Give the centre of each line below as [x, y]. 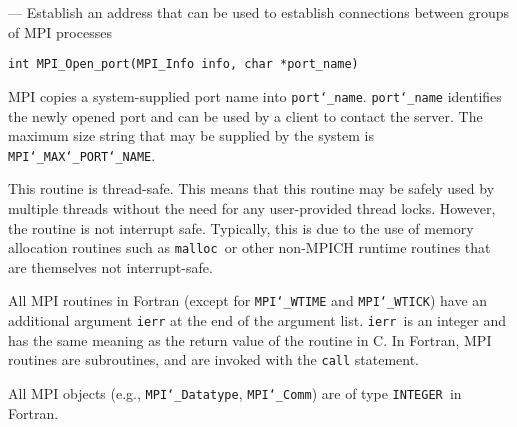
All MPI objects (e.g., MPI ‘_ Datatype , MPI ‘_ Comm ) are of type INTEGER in [235, 392]
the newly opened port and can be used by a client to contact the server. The [245, 115]
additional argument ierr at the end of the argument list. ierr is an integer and [257, 320]
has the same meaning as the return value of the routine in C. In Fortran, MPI [250, 339]
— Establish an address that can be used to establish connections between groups [259, 12]
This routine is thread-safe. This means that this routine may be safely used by [251, 188]
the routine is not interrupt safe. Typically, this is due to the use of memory [241, 227]
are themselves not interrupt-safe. [110, 266]
